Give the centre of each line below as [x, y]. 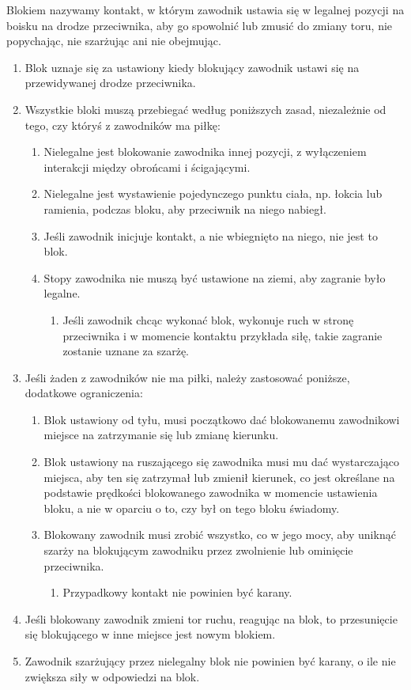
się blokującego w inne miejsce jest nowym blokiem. [150, 634]
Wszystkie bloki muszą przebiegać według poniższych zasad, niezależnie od [205, 109]
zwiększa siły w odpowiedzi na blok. [112, 676]
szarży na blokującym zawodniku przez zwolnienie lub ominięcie [198, 550]
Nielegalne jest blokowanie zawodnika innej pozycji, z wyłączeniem [205, 152]
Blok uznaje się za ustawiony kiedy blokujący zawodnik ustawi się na [192, 67]
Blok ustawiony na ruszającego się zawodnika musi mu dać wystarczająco [221, 462]
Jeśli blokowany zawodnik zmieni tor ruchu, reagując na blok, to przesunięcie [211, 618]
